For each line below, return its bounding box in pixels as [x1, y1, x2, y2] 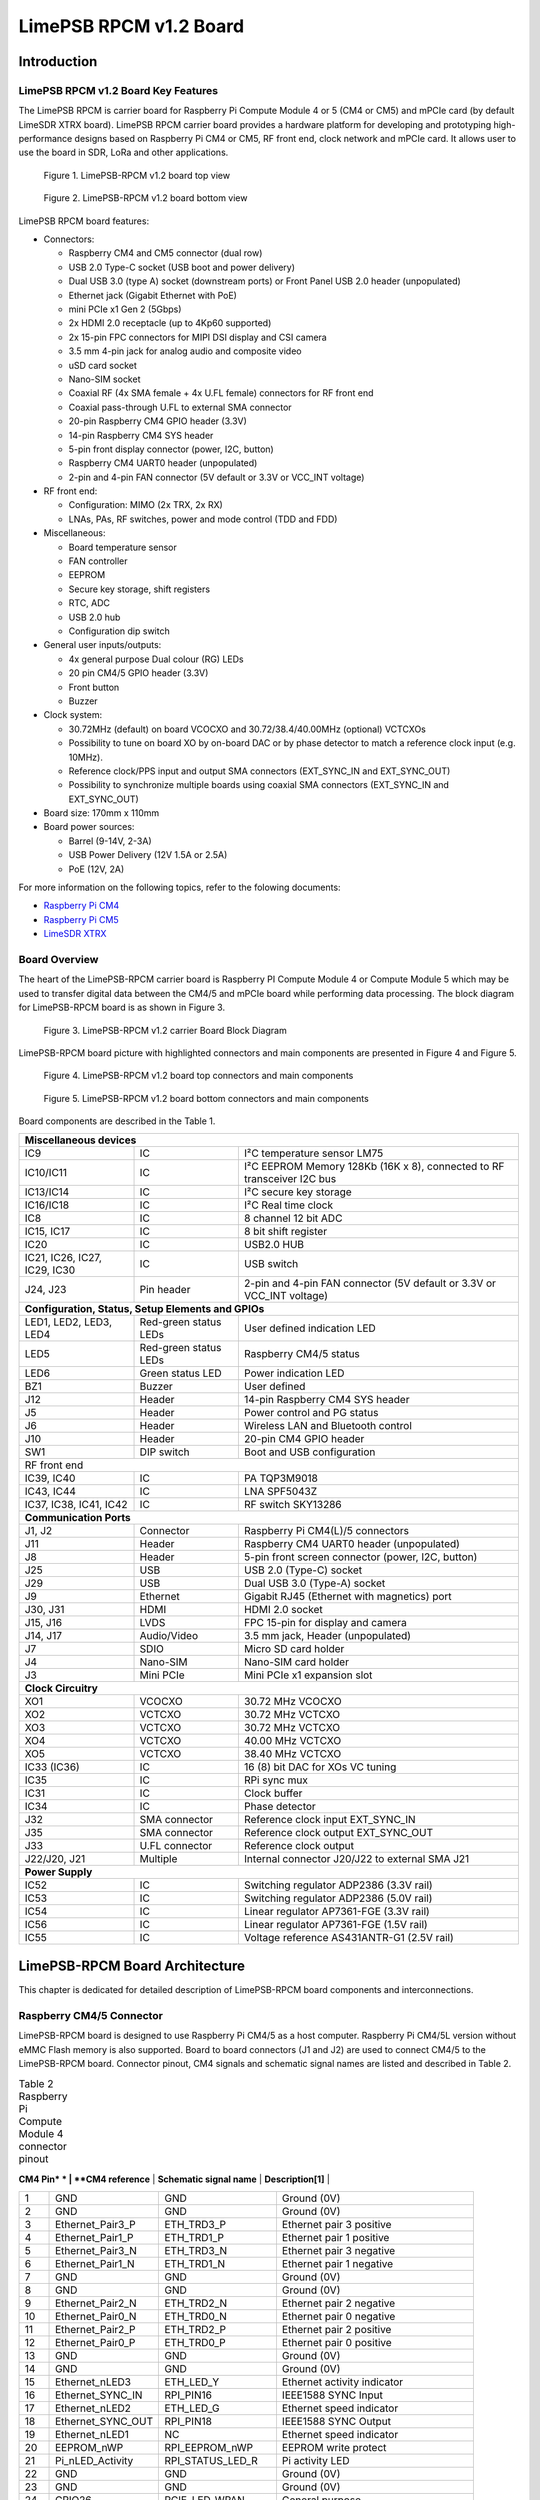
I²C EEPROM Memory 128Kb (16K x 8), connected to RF [243, 1160, 505, 1174]
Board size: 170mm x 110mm [43, 807, 160, 819]
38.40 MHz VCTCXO [243, 1747, 342, 1761]
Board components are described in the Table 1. [18, 1115, 216, 1127]
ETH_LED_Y [164, 2375, 220, 2389]
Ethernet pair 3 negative [281, 2244, 396, 2258]
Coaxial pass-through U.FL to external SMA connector [68, 401, 292, 413]
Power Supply [24, 1865, 93, 1879]
